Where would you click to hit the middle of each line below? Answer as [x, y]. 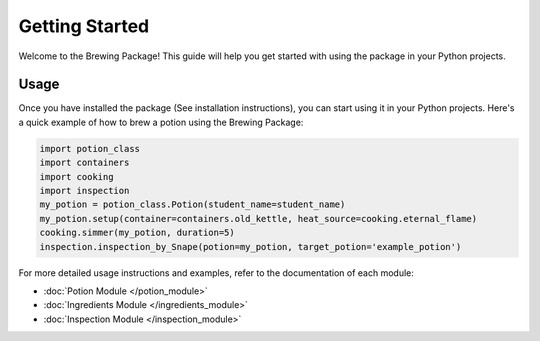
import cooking [76, 176]
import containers [84, 163]
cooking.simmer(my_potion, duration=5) [137, 233]
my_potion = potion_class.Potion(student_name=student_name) [192, 204]
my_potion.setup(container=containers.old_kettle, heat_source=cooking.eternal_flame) [258, 218]
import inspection [84, 190]
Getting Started [84, 26]
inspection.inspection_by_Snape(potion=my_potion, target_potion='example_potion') [250, 246]
